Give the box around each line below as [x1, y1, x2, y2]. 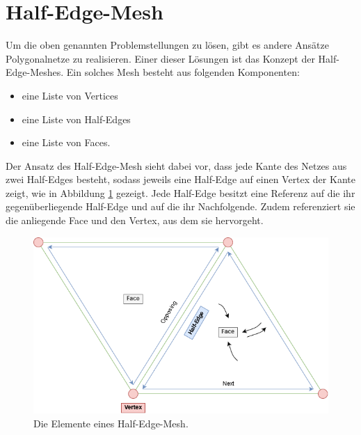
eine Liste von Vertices [22, 88, 118, 102]
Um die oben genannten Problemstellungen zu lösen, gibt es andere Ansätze [6, 38, 329, 52]
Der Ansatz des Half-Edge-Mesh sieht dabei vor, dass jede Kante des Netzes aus [6, 158, 347, 173]
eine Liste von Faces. [22, 135, 111, 150]
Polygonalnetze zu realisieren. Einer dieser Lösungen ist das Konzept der [6, 51, 315, 65]
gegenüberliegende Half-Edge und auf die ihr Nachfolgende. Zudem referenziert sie [6, 199, 355, 214]
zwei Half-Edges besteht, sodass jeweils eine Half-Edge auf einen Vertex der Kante [6, 172, 355, 187]
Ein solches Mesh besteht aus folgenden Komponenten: [66, 65, 300, 79]
